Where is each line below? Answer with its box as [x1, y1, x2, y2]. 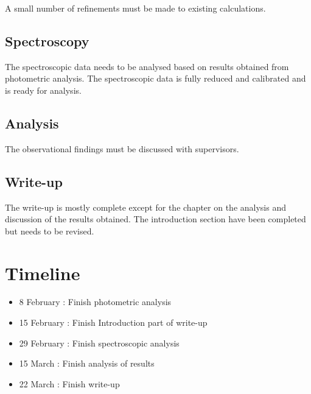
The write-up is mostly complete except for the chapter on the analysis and [5, 200, 286, 213]
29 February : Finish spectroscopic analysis [19, 336, 180, 349]
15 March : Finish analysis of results [19, 357, 155, 370]
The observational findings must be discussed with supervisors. [5, 142, 239, 155]
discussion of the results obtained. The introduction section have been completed [5, 213, 306, 225]
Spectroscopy [5, 31, 89, 50]
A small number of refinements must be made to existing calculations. [5, 2, 266, 14]
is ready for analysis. [5, 83, 82, 96]
